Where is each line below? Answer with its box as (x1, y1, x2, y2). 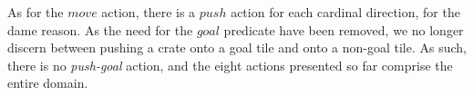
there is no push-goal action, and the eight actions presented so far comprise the (7, 55, 453, 74)
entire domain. (7, 73, 88, 92)
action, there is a (101, 3, 196, 21)
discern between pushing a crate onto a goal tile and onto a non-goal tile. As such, (7, 38, 467, 57)
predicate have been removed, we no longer (223, 20, 464, 39)
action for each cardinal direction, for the (231, 3, 460, 21)
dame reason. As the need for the (7, 20, 193, 39)
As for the (7, 3, 64, 21)
